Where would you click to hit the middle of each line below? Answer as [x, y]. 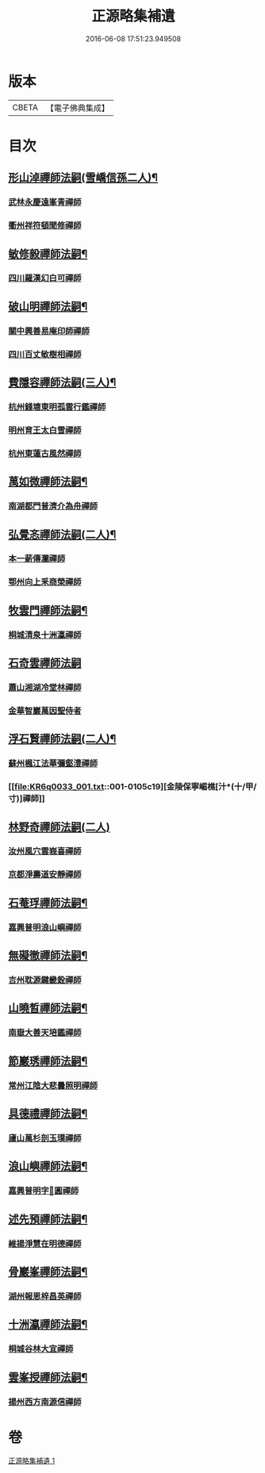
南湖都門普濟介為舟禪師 [53, 506]
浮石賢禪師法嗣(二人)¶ [62, 739]
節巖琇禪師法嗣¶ [48, 1061]
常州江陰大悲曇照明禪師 [53, 1085]
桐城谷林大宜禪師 [41, 1349]
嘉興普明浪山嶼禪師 [45, 927]
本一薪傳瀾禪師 [37, 558]
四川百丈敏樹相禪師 [45, 354]
